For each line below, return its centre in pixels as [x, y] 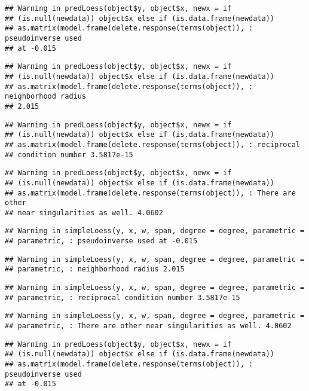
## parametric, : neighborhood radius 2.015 [95, 269]
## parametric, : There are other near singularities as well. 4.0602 [148, 326]
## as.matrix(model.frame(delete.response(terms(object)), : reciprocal [152, 144]
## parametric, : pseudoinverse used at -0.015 [101, 241]
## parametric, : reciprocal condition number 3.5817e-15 [123, 297]
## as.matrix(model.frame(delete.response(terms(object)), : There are [150, 193]
